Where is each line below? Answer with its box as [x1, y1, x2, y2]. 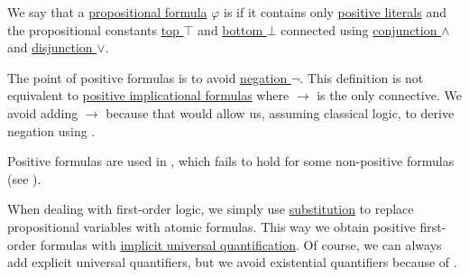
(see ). [7, 169, 41, 188]
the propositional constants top [7, 20, 179, 39]
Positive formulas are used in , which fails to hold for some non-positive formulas [7, 152, 455, 171]
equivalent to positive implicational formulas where [7, 86, 290, 105]
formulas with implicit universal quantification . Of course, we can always [40, 235, 442, 254]
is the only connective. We [317, 86, 462, 105]
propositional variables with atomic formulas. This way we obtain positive [7, 217, 416, 235]
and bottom [198, 20, 263, 39]
